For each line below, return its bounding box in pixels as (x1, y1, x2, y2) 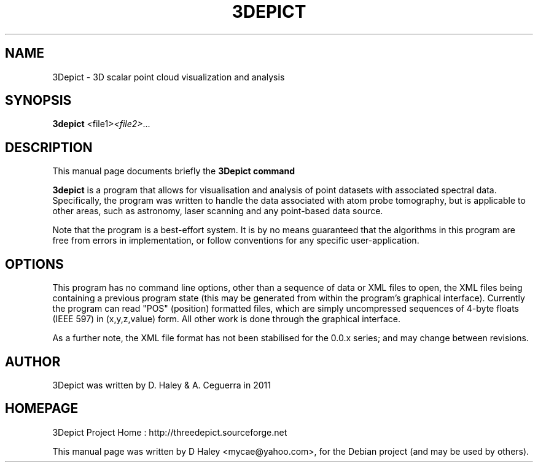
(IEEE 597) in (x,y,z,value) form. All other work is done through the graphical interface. (52, 314, 400, 325)
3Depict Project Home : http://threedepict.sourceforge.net (52, 426, 287, 438)
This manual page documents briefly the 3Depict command (52, 166, 295, 177)
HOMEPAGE (5, 401, 79, 417)
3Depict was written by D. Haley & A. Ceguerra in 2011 (52, 379, 271, 390)
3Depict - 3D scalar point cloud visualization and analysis (52, 71, 285, 82)
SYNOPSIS (5, 93, 72, 109)
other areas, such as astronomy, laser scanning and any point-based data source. (52, 206, 383, 217)
